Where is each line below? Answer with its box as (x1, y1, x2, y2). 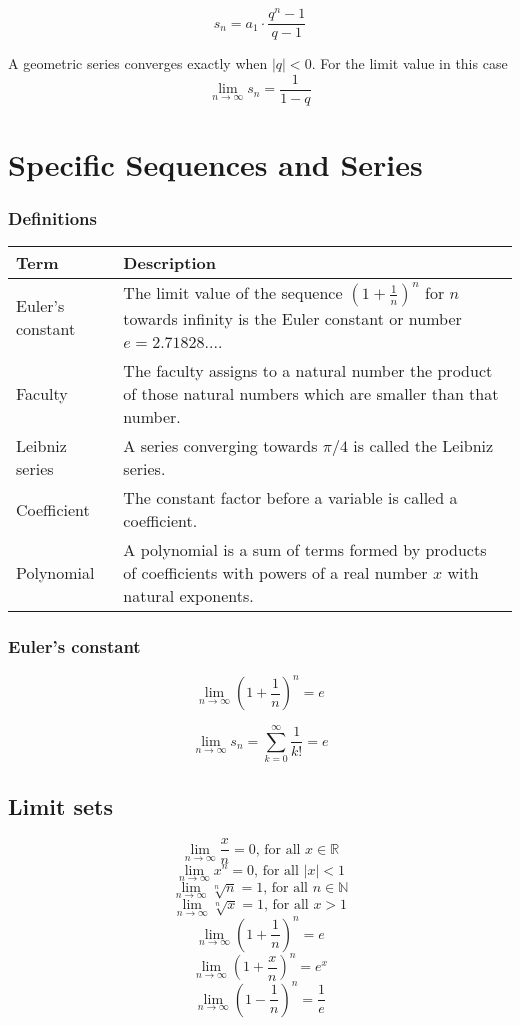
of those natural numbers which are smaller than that (123, 382, 499, 406)
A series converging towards (123, 434, 318, 458)
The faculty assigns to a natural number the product (123, 359, 493, 383)
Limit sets (8, 790, 113, 821)
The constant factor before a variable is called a (123, 486, 458, 510)
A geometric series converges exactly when (8, 53, 268, 74)
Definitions (8, 206, 97, 231)
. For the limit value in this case (311, 53, 508, 74)
